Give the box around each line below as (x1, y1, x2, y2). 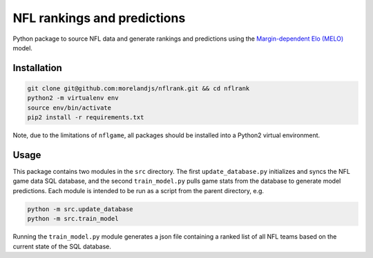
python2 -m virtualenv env (27, 94, 119, 102)
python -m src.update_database (27, 205, 134, 213)
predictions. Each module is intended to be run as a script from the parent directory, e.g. (12, 186, 265, 195)
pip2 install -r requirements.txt (27, 114, 144, 121)
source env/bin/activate (27, 103, 112, 112)
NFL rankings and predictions (12, 10, 186, 26)
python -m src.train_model (27, 215, 119, 223)
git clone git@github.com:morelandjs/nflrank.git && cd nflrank (27, 84, 250, 92)
